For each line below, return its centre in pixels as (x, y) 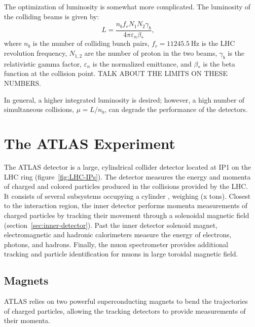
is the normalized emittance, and (142, 63)
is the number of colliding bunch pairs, (91, 43)
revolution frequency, (36, 53)
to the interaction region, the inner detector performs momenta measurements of (126, 205)
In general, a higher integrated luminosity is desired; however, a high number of (124, 99)
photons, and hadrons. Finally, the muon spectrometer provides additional (116, 244)
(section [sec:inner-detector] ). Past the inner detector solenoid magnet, (111, 225)
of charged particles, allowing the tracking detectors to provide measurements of (125, 310)
